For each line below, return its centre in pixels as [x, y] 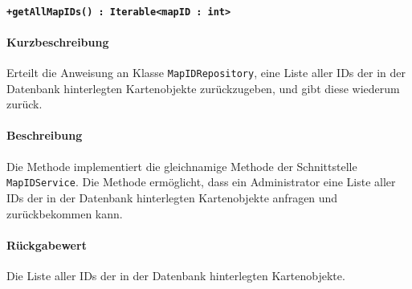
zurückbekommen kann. [65, 213]
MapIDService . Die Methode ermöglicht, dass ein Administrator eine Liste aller [201, 182]
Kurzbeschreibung [58, 41]
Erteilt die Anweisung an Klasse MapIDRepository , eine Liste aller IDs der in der [206, 73]
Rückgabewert [47, 244]
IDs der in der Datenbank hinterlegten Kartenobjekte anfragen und [172, 197]
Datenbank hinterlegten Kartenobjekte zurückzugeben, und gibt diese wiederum [203, 88]
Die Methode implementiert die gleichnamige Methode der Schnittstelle [182, 166]
